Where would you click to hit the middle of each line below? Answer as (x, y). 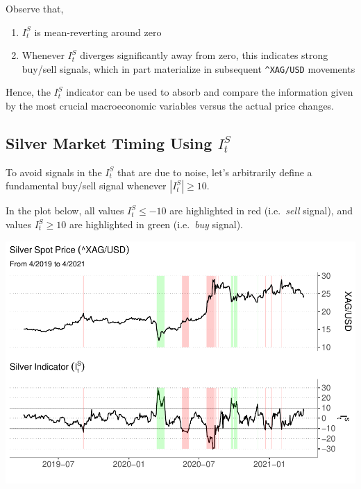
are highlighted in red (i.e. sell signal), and (261, 211)
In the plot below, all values (65, 211)
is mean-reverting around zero (98, 32)
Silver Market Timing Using (109, 143)
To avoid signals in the (54, 172)
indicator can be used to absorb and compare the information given (210, 92)
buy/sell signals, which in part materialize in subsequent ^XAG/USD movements (188, 68)
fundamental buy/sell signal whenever (86, 186)
